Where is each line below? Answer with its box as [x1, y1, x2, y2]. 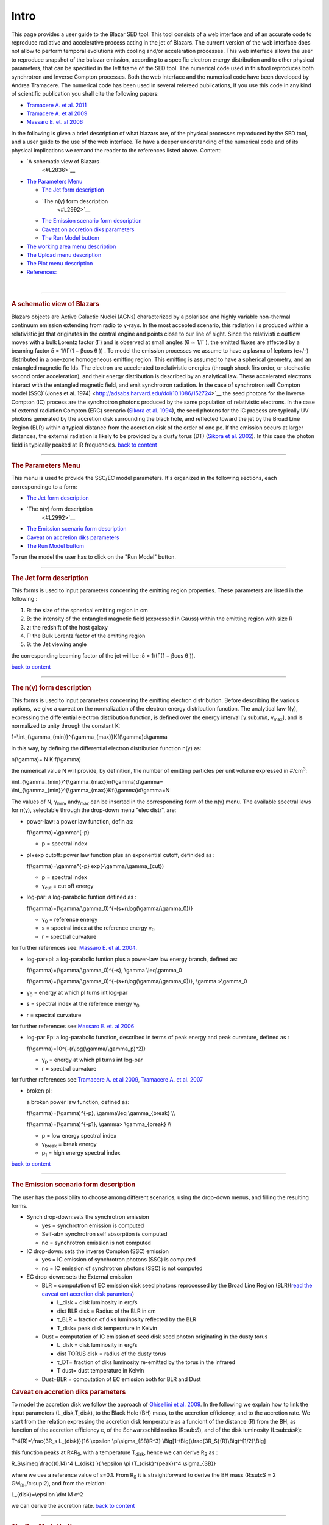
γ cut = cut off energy [41, 882, 94, 891]
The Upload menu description [26, 251, 102, 259]
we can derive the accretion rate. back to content [11, 1502, 135, 1509]
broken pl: [26, 1087, 52, 1094]
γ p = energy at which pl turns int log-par [41, 1056, 143, 1064]
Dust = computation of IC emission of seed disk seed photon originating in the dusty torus [41, 1333, 268, 1340]
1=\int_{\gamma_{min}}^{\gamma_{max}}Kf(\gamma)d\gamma [11, 733, 168, 741]
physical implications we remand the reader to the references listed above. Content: [11, 146, 222, 154]
